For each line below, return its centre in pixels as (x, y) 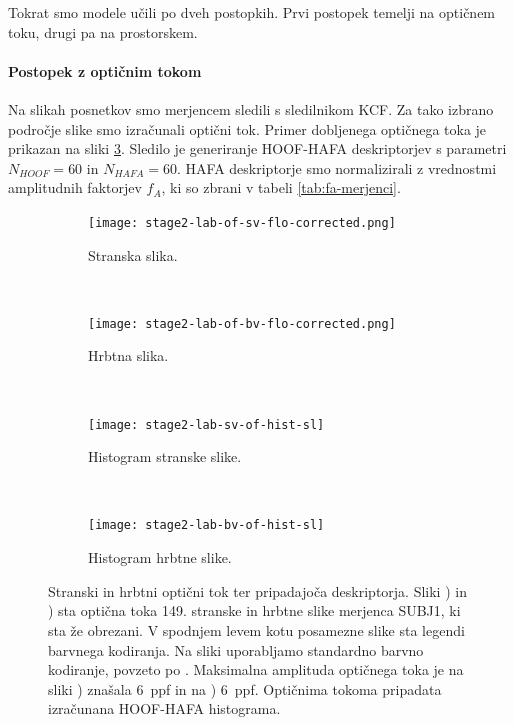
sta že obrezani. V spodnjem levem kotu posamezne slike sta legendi (256, 629)
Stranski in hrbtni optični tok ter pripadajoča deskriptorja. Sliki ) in (257, 590)
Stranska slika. (133, 254)
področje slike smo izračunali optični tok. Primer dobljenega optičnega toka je (247, 128)
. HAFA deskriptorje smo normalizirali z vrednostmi (337, 167)
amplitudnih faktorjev (75, 187)
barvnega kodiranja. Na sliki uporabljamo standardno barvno (236, 649)
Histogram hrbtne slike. (160, 557)
